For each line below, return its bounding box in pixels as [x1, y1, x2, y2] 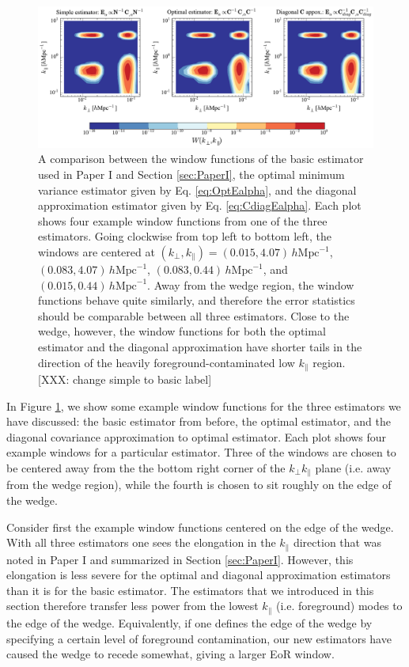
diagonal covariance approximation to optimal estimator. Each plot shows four [6, 428, 387, 445]
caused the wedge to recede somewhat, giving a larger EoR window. [6, 646, 335, 662]
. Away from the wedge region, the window [147, 276, 354, 293]
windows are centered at [38, 244, 155, 260]
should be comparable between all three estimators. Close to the [38, 307, 350, 324]
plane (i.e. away [315, 460, 392, 476]
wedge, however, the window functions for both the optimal [38, 323, 326, 339]
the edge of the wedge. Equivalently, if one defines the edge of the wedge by [6, 614, 373, 631]
